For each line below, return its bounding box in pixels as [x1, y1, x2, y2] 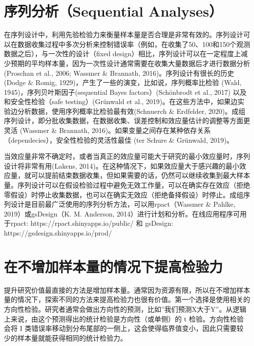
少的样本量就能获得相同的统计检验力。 [4, 332, 127, 343]
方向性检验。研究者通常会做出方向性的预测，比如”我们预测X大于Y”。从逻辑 [4, 303, 247, 314]
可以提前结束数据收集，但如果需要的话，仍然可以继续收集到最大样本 [31, 170, 250, 180]
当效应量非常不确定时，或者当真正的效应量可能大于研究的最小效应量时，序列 [4, 151, 250, 161]
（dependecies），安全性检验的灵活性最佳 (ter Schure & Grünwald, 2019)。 [4, 134, 233, 145]
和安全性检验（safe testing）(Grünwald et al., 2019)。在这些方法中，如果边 [4, 96, 238, 107]
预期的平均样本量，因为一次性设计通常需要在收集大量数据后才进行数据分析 [10, 58, 250, 68]
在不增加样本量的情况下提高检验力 [4, 256, 223, 276]
